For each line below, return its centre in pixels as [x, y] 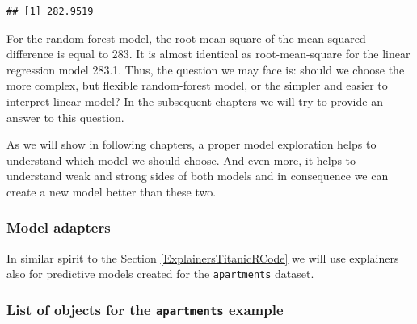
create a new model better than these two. [112, 191]
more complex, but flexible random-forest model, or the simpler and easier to [197, 85]
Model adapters [59, 227]
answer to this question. [65, 117]
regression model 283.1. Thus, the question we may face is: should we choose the [206, 69]
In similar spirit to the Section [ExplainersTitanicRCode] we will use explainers [203, 257]
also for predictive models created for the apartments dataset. [160, 274]
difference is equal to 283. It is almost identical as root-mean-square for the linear [208, 54]
